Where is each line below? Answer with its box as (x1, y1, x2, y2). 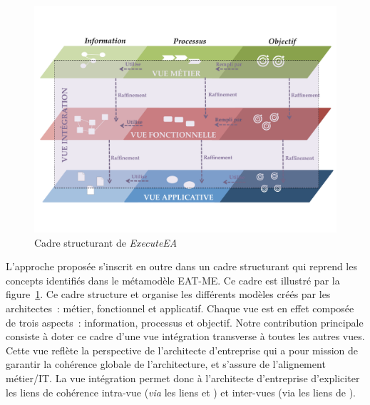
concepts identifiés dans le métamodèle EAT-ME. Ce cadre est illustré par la (6, 272, 340, 287)
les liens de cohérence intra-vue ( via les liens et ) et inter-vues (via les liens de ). (6, 384, 356, 399)
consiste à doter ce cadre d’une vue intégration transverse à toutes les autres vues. (6, 329, 365, 344)
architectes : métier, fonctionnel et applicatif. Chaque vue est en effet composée (6, 300, 354, 315)
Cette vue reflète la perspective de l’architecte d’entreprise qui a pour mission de (6, 342, 359, 357)
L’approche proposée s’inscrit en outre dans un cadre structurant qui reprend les (6, 259, 357, 274)
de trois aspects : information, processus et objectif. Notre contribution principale (6, 314, 364, 329)
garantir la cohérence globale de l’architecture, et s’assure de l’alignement (6, 357, 326, 371)
